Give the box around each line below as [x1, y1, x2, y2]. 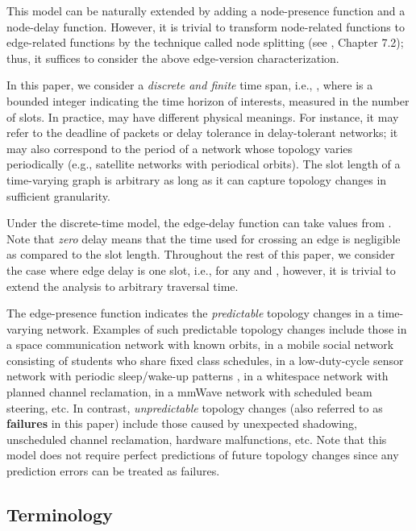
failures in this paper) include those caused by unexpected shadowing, [6, 415, 357, 432]
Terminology [6, 502, 113, 527]
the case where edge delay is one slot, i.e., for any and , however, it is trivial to [6, 261, 396, 278]
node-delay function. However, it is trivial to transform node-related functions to [6, 18, 405, 35]
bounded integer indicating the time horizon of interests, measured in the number [6, 92, 410, 109]
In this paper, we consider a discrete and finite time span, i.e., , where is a [6, 77, 373, 93]
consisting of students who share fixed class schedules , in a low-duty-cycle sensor [6, 351, 404, 368]
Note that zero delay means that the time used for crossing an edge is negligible [6, 230, 401, 247]
